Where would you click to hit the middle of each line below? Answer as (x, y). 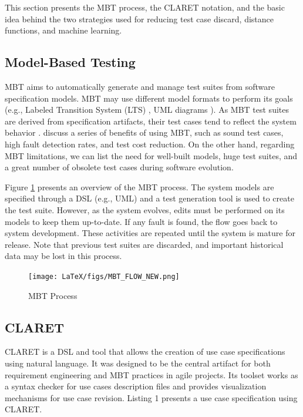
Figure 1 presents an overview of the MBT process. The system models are (139, 186)
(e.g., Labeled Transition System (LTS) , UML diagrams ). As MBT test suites (147, 110)
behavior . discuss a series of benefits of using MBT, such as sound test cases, (144, 132)
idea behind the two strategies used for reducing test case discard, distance (139, 19)
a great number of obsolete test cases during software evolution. (119, 167)
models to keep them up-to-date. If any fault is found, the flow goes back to (141, 221)
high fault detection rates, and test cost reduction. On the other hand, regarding (150, 144)
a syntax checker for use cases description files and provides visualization (136, 386)
